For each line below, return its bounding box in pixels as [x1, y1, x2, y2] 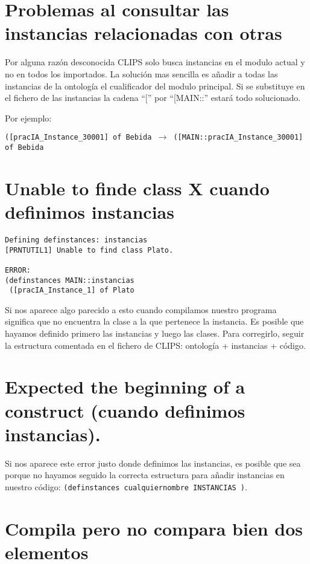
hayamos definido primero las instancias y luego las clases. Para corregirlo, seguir [5, 327, 305, 340]
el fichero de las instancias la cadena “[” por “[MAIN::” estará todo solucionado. [5, 91, 301, 104]
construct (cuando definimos [5, 398, 245, 423]
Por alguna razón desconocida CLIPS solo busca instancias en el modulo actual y [5, 56, 305, 68]
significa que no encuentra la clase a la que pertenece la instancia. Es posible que [5, 315, 304, 328]
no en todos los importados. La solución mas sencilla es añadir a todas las [5, 67, 278, 80]
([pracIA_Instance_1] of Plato [9, 286, 134, 295]
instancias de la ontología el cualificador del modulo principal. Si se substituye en [5, 79, 305, 92]
